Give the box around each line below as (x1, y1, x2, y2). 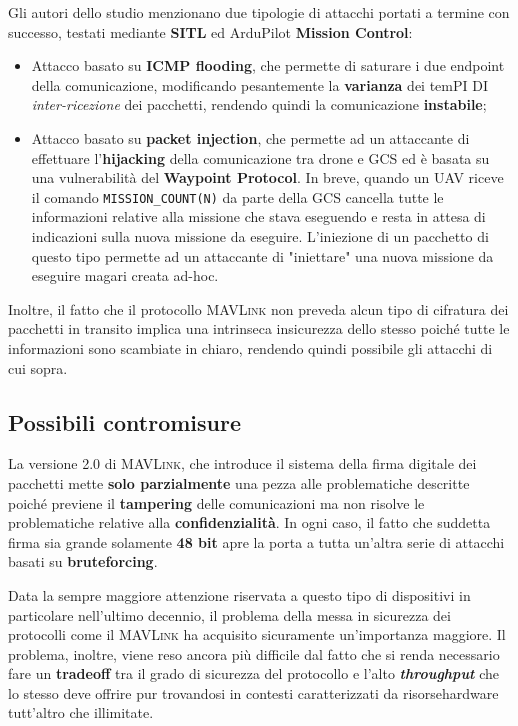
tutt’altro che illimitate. (8, 702, 154, 723)
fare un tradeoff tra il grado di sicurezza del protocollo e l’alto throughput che (8, 663, 499, 684)
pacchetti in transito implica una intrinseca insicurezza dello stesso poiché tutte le (8, 318, 510, 339)
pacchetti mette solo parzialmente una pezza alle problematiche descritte (8, 472, 470, 493)
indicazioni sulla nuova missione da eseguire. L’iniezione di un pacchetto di (31, 226, 489, 246)
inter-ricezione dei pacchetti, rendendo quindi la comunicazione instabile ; (31, 94, 487, 115)
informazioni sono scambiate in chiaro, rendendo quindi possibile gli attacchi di (8, 337, 493, 358)
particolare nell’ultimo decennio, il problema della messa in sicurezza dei (8, 604, 451, 625)
